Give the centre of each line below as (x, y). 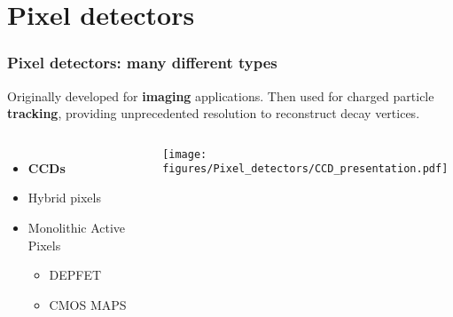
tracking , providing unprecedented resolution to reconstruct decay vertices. (214, 113)
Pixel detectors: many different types (142, 63)
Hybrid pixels (64, 198)
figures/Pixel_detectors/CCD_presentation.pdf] (305, 169)
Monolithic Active (77, 227)
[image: (185, 154)
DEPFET (75, 275)
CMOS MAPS (88, 304)
